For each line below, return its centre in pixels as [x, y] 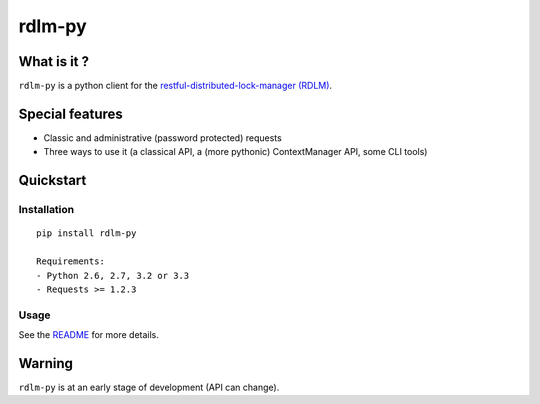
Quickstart [52, 180]
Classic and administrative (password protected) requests [162, 137]
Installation [46, 210]
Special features [71, 113]
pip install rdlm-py [86, 233]
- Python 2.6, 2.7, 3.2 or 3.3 [113, 275]
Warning [46, 363]
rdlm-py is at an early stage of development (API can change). [149, 387]
